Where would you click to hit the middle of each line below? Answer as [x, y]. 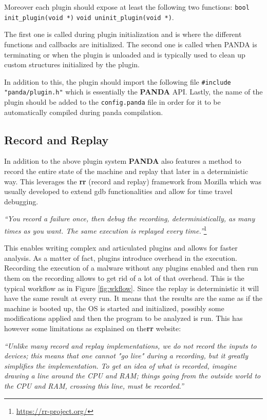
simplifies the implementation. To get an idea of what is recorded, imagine [120, 365]
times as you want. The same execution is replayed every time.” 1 [106, 230]
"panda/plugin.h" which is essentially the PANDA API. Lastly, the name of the [133, 92]
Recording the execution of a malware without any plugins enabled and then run [131, 268]
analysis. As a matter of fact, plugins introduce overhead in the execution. [121, 257]
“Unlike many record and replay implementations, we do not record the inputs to [130, 345]
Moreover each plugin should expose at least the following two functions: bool [127, 7]
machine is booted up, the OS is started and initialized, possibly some [114, 308]
